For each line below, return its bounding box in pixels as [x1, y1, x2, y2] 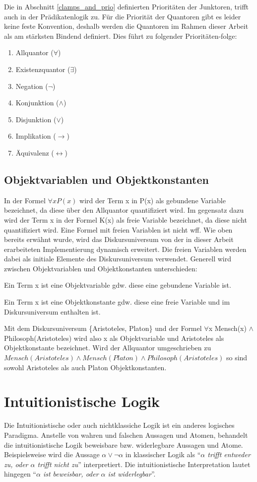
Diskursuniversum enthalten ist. [4, 306, 101, 317]
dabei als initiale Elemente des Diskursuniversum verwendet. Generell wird [4, 253, 232, 264]
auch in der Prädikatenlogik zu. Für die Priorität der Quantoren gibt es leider [4, 11, 241, 21]
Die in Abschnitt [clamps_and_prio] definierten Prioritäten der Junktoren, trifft [4, 1, 249, 11]
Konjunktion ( [15, 97, 59, 108]
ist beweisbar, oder [43, 469, 99, 479]
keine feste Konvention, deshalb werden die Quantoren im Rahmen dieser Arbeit [4, 21, 249, 31]
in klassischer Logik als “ [125, 449, 201, 460]
